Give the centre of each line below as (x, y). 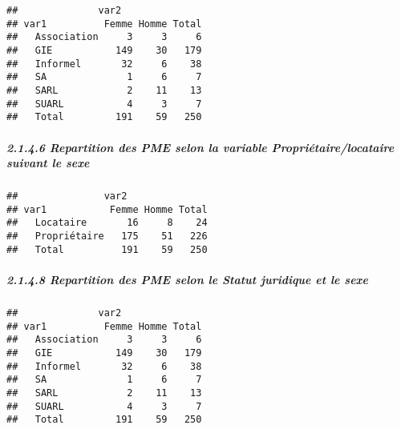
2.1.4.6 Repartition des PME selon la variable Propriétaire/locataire (200, 147)
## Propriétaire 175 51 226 (107, 237)
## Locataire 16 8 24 (107, 223)
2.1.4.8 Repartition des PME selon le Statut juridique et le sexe (187, 279)
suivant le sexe (48, 163)
